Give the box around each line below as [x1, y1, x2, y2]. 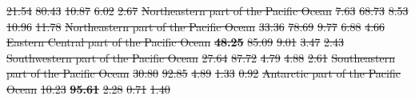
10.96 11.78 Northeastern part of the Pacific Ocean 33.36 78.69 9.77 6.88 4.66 [6, 18, 385, 34]
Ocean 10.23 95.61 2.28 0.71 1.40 [6, 80, 170, 97]
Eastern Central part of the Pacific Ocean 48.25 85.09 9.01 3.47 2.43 [6, 34, 344, 50]
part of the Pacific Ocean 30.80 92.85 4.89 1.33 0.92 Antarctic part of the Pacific [6, 65, 401, 82]
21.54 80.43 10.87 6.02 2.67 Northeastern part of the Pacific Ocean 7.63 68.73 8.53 [6, 2, 409, 18]
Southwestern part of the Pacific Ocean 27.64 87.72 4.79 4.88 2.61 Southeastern [6, 49, 395, 66]
